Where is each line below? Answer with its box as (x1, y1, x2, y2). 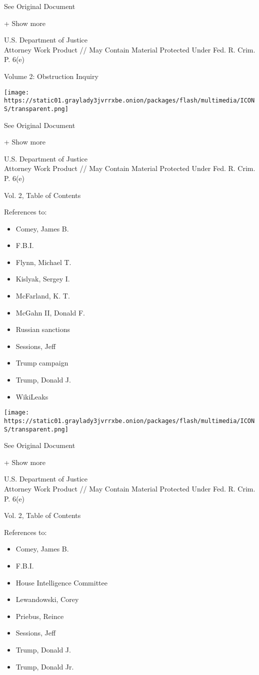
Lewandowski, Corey (15, 594, 79, 604)
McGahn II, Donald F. (15, 307, 85, 317)
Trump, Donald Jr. (15, 661, 74, 671)
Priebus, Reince (15, 610, 64, 621)
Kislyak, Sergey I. (15, 273, 70, 284)
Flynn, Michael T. (15, 256, 71, 267)
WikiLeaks (15, 391, 48, 401)
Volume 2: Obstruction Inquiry (4, 70, 98, 81)
